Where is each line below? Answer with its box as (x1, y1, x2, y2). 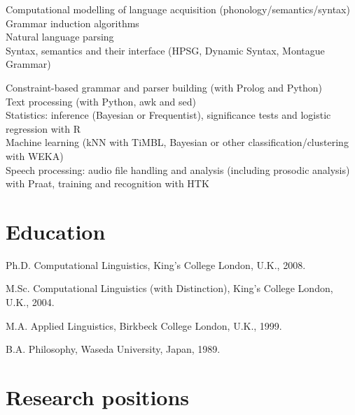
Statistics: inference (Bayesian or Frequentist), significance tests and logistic (6, 108, 331, 122)
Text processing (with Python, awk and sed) (6, 94, 196, 108)
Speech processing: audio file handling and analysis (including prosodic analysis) (6, 162, 350, 177)
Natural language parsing (6, 29, 114, 44)
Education (6, 217, 106, 245)
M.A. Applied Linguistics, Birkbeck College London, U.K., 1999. (6, 318, 282, 333)
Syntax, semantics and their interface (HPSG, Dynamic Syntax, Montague (6, 43, 325, 57)
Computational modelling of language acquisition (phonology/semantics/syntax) (6, 2, 350, 16)
